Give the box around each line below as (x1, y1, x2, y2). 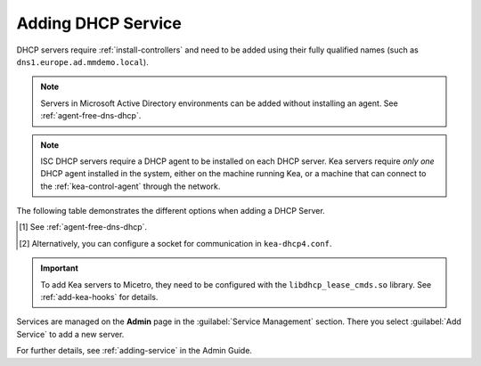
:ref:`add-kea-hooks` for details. (40, 292, 159, 303)
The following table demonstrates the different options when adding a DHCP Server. (16, 206, 325, 216)
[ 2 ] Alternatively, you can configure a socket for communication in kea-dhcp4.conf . (19, 238, 332, 248)
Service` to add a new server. (16, 329, 125, 339)
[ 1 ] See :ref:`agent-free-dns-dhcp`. (19, 222, 147, 232)
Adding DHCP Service (16, 13, 182, 33)
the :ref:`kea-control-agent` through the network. (40, 181, 221, 191)
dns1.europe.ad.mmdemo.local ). (16, 56, 149, 67)
